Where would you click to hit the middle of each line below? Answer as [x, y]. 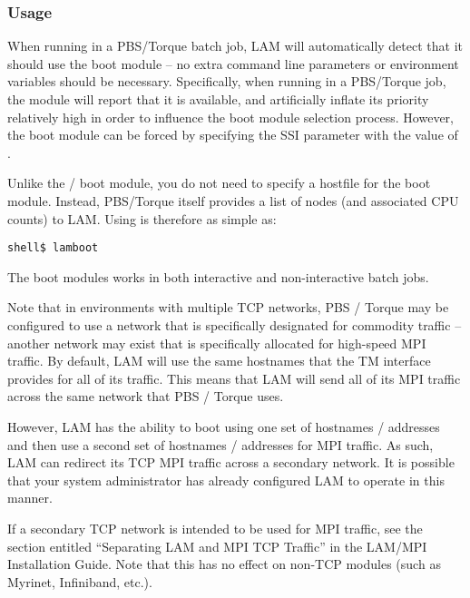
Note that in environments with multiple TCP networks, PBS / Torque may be [228, 307]
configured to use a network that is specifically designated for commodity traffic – [235, 325]
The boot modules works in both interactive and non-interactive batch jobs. [218, 276]
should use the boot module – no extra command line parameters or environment [233, 63]
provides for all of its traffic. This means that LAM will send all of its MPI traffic [234, 378]
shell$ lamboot [53, 248]
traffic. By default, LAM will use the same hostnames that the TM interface [219, 361]
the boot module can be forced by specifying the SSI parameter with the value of [233, 135]
